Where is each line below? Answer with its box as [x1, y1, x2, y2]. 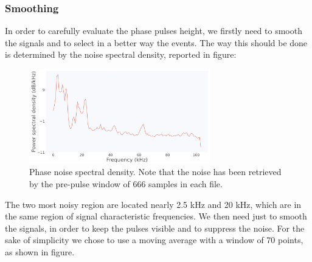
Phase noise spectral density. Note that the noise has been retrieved [29, 165, 282, 178]
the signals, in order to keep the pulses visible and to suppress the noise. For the [5, 221, 305, 234]
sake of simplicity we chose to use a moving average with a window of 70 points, [5, 233, 303, 246]
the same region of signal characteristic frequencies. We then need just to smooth [5, 210, 307, 222]
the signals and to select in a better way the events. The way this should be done [5, 36, 308, 49]
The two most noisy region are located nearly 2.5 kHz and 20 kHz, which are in [5, 198, 302, 210]
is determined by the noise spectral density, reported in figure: [5, 48, 237, 61]
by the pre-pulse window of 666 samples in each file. [29, 177, 223, 190]
